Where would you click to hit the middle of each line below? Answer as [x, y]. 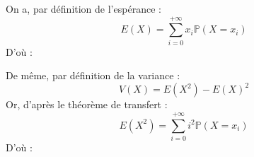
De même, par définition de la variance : [93, 75]
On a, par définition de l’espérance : [83, 8]
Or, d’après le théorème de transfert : [87, 104]
